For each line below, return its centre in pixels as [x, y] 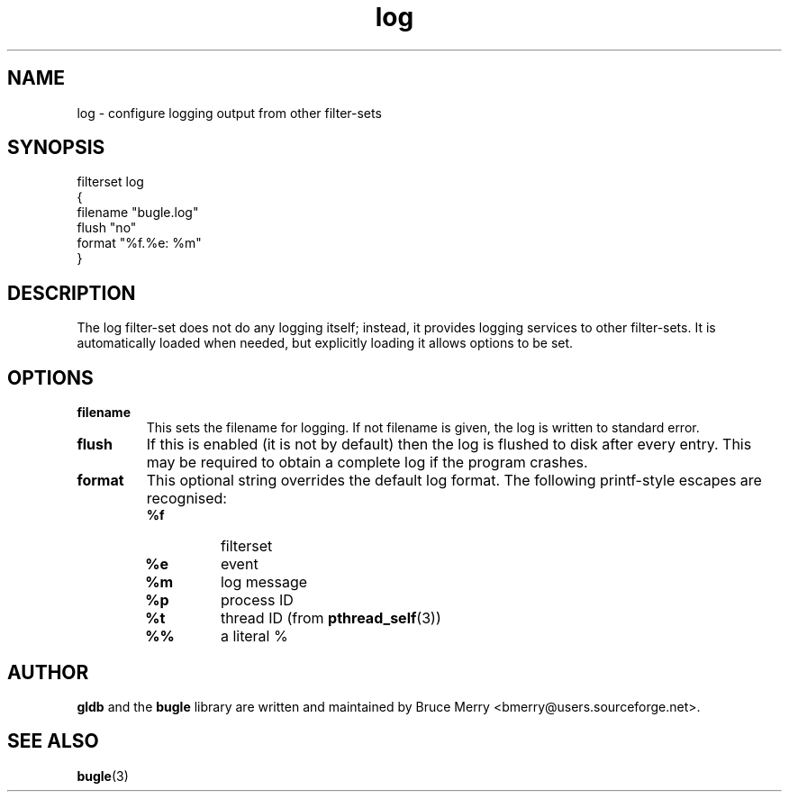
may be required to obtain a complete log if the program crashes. [367, 463]
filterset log [110, 182]
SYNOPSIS [56, 148]
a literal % [254, 636]
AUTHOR [48, 672]
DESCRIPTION [72, 293]
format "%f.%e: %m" [139, 243]
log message [264, 582]
